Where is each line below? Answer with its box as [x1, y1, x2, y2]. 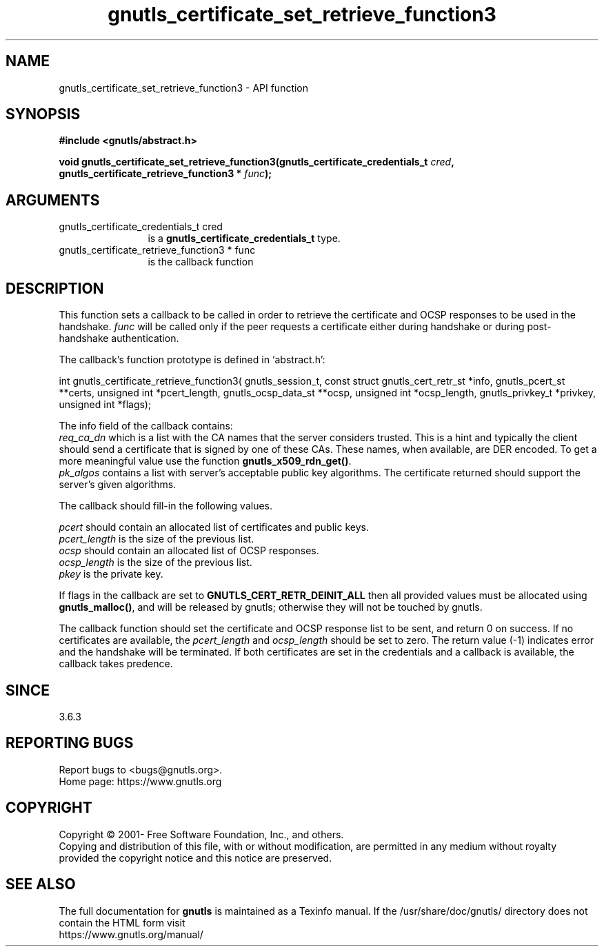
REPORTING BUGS [6, 734, 134, 752]
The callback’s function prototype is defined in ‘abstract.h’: [59, 354, 325, 366]
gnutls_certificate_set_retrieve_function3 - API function [59, 81, 309, 94]
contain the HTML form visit [59, 916, 185, 929]
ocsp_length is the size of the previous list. [59, 556, 252, 569]
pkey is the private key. [59, 568, 163, 580]
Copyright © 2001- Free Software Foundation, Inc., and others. [59, 828, 344, 840]
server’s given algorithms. [59, 478, 177, 491]
